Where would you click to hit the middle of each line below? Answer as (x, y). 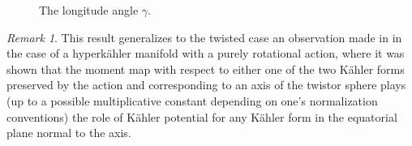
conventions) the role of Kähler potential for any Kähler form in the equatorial (202, 116)
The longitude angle (89, 10)
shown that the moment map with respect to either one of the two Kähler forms (206, 69)
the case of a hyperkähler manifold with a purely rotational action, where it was (206, 53)
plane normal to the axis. (69, 133)
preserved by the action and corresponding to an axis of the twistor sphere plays (206, 85)
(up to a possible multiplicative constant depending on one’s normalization (192, 100)
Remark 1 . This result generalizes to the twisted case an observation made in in (204, 37)
